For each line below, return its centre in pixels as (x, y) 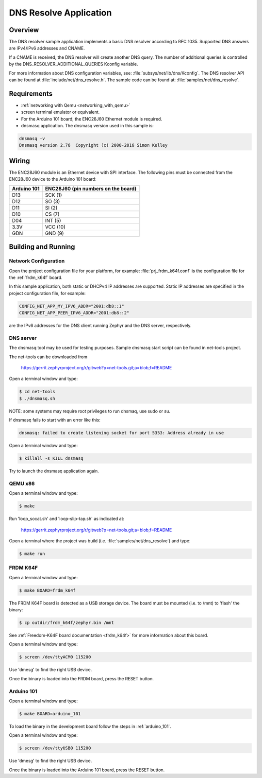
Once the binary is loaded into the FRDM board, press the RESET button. (81, 678)
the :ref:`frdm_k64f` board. (36, 277)
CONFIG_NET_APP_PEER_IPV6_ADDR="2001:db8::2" (74, 313)
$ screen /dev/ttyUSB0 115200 (55, 748)
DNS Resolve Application (60, 13)
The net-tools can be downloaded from (48, 357)
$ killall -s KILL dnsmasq (51, 458)
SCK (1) (54, 195)
